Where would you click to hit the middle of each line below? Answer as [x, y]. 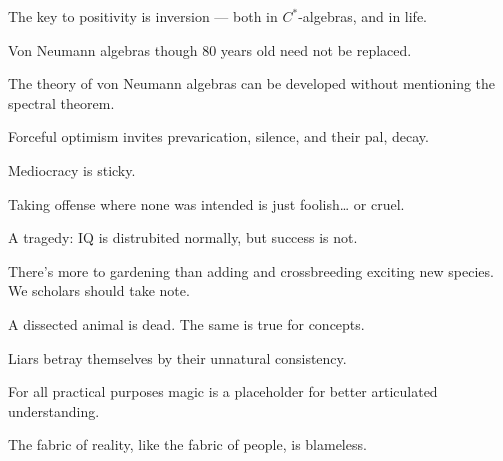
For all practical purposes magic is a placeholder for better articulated [223, 391]
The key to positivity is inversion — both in [143, 16]
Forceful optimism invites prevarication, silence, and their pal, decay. [218, 136]
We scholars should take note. [99, 290]
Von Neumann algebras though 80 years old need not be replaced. [210, 49]
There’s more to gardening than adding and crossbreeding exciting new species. [251, 270]
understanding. [54, 410]
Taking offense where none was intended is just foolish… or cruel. [206, 203]
